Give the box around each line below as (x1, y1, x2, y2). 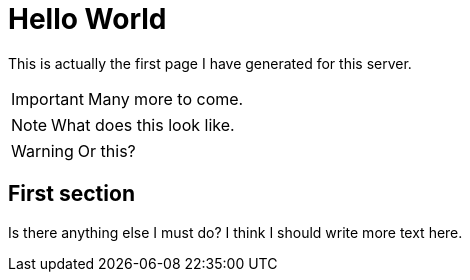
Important (11, 88, 84, 109)
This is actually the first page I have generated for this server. (8, 54, 412, 72)
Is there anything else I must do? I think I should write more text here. (8, 223, 463, 241)
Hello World (8, 2, 167, 36)
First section (8, 181, 135, 207)
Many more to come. (87, 88, 244, 109)
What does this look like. (51, 114, 235, 135)
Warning (11, 140, 74, 161)
